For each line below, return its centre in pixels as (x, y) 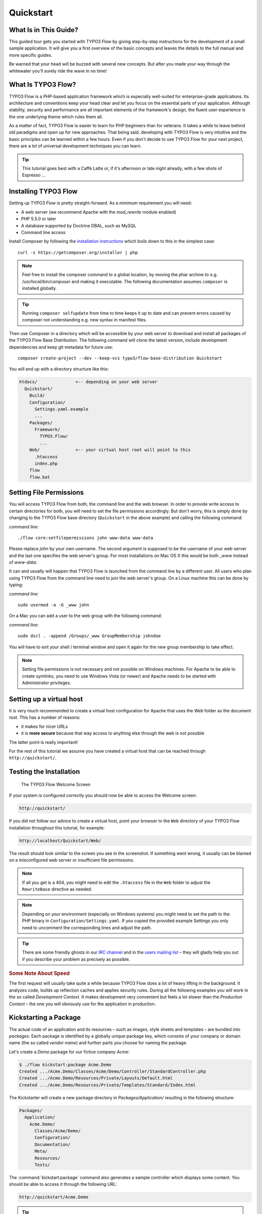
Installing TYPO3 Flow (43, 192)
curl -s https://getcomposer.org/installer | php (78, 252)
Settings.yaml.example (62, 409)
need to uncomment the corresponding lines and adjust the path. (87, 927)
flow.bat (40, 477)
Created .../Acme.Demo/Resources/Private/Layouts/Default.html (96, 1078)
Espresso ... (34, 175)
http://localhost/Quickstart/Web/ (60, 841)
